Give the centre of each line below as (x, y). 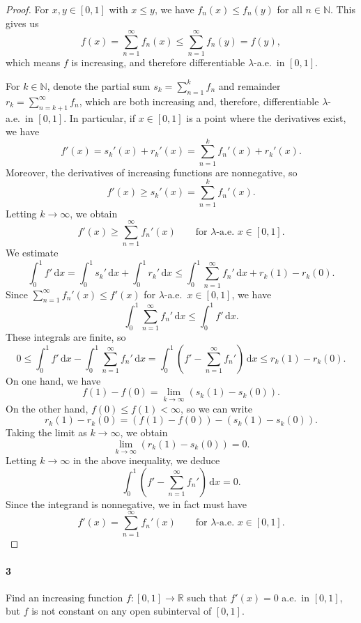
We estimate (32, 253)
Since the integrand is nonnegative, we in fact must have (126, 503)
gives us (22, 23)
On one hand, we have (53, 380)
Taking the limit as (46, 432)
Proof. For (28, 9)
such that (207, 597)
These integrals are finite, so (66, 337)
